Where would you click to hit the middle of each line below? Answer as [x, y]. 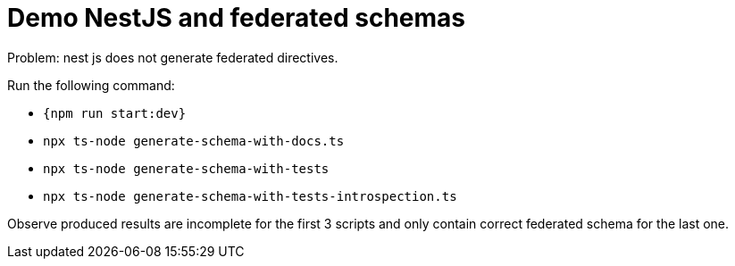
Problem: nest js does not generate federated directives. [173, 57]
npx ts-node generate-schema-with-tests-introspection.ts [250, 196]
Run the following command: [91, 85]
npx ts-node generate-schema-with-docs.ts [194, 141]
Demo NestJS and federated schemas [237, 18]
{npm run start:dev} [115, 113]
